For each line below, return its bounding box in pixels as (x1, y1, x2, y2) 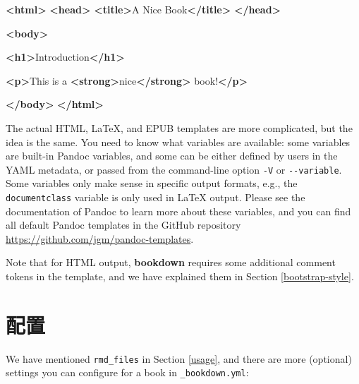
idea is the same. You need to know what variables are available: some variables (6, 134, 351, 149)
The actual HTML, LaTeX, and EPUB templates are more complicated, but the (6, 120, 353, 135)
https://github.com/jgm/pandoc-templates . (6, 231, 194, 246)
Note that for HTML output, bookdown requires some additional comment (6, 255, 336, 270)
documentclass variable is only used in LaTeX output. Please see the (6, 190, 305, 204)
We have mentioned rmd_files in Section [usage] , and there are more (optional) (6, 351, 352, 366)
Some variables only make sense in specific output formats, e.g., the (6, 176, 298, 191)
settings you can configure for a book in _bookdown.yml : (6, 365, 249, 380)
